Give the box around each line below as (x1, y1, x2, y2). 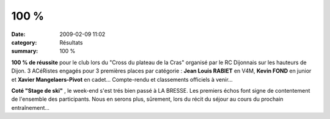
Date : (11, 31, 26, 38)
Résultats (59, 38, 83, 46)
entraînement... (11, 104, 50, 111)
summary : (11, 48, 38, 55)
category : (11, 38, 37, 46)
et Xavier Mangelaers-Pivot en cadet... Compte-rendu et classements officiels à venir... (11, 76, 233, 83)
